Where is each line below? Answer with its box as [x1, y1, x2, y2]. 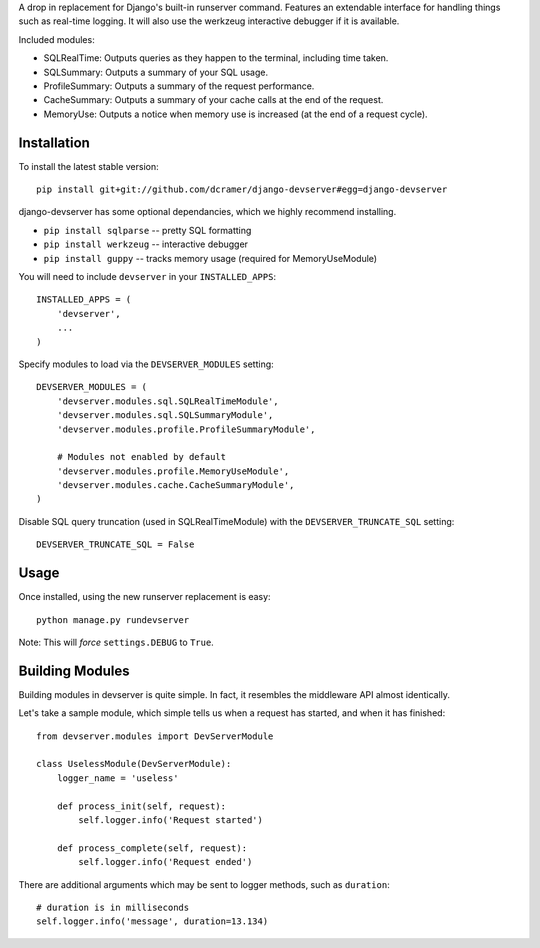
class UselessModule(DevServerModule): [36, 758, 232, 770]
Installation [18, 134, 90, 151]
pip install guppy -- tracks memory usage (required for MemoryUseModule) [43, 252, 378, 264]
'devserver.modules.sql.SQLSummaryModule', [56, 410, 274, 421]
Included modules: [18, 33, 95, 45]
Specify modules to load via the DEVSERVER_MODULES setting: [18, 358, 274, 370]
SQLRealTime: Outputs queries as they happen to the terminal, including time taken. [43, 52, 389, 64]
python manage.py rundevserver [36, 614, 190, 625]
